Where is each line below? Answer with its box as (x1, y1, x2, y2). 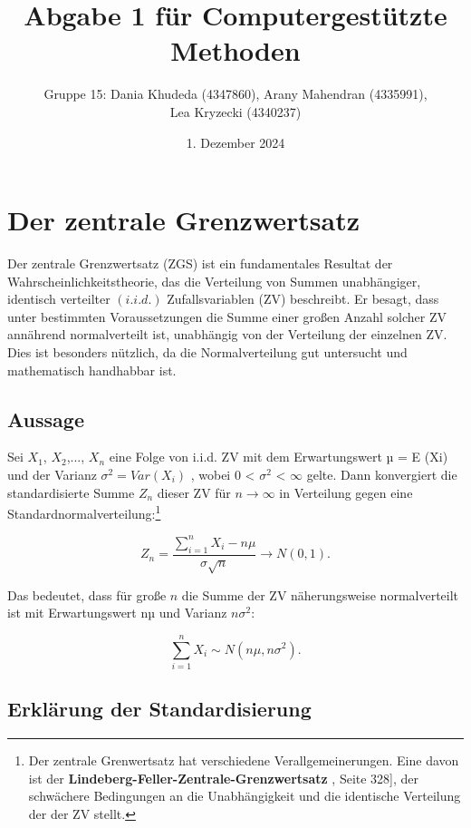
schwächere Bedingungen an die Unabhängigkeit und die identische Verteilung (28, 786, 461, 805)
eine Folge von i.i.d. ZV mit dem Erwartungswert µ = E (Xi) (109, 447, 448, 466)
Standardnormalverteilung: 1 (7, 502, 161, 522)
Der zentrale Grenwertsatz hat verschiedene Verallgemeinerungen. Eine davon (28, 751, 459, 770)
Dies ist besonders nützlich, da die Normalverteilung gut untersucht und (7, 343, 408, 361)
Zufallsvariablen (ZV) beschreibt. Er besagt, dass (167, 289, 439, 308)
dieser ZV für (157, 482, 231, 502)
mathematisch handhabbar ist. (7, 360, 177, 379)
